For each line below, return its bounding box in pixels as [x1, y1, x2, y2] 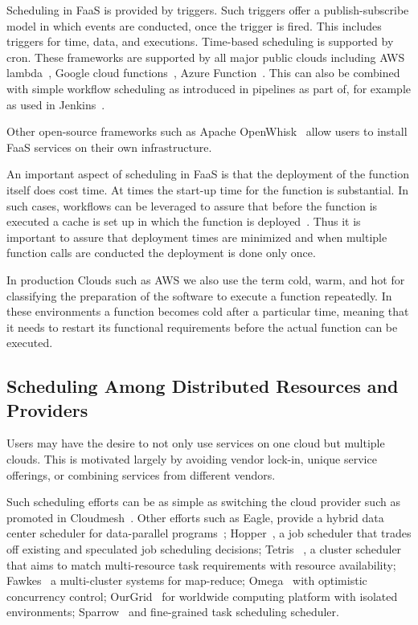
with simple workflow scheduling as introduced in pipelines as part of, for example [6, 80, 412, 96]
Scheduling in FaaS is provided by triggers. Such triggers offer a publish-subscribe [6, 2, 409, 18]
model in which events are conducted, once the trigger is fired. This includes [6, 17, 382, 34]
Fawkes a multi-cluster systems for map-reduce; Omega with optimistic [6, 572, 367, 589]
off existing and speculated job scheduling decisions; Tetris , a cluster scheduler [6, 541, 402, 558]
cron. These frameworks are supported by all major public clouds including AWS [6, 48, 405, 65]
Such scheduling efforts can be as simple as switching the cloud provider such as [6, 493, 400, 510]
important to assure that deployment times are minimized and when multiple [6, 228, 387, 245]
